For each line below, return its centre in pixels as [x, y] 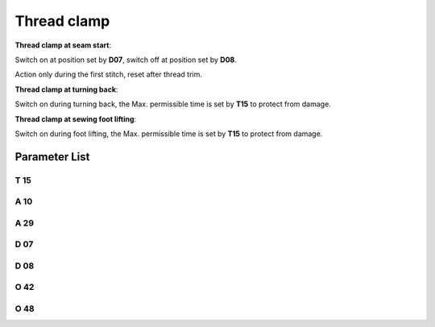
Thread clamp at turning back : [66, 89]
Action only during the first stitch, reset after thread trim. [109, 75]
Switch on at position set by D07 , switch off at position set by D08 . [126, 60]
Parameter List [52, 157]
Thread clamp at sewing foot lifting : [76, 119]
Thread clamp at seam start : [63, 45]
